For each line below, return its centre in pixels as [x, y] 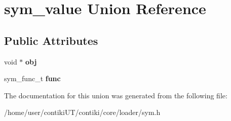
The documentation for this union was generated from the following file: [116, 95]
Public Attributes [51, 40]
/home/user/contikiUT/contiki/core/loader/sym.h [82, 112]
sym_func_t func [32, 78]
